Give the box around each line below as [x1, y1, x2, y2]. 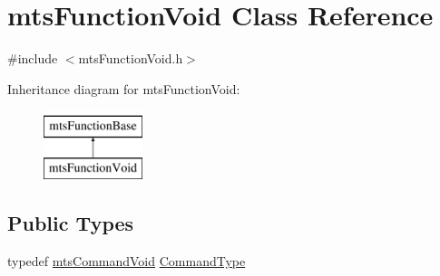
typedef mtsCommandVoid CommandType [7, 251, 246, 270]
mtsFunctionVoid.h [78, 49, 183, 68]
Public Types [7, 208, 134, 236]
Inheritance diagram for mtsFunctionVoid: [7, 79, 240, 98]
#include [7, 49, 58, 68]
